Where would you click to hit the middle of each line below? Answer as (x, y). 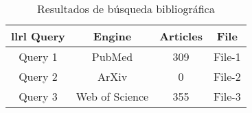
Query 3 (38, 96)
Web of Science (112, 96)
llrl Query (38, 36)
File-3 (227, 96)
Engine (112, 36)
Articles (181, 36)
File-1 (227, 56)
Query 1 (38, 56)
